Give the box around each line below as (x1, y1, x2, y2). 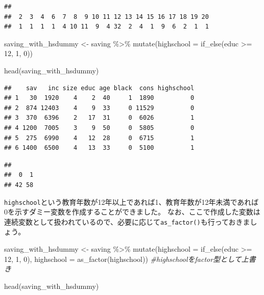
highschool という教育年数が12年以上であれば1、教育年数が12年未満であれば (4, 196, 259, 207)
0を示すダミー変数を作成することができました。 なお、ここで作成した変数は (4, 206, 260, 217)
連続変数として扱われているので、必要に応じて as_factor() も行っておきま (4, 216, 250, 227)
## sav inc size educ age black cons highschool (4, 84, 195, 92)
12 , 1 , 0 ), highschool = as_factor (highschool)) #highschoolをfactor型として (4, 253, 242, 264)
